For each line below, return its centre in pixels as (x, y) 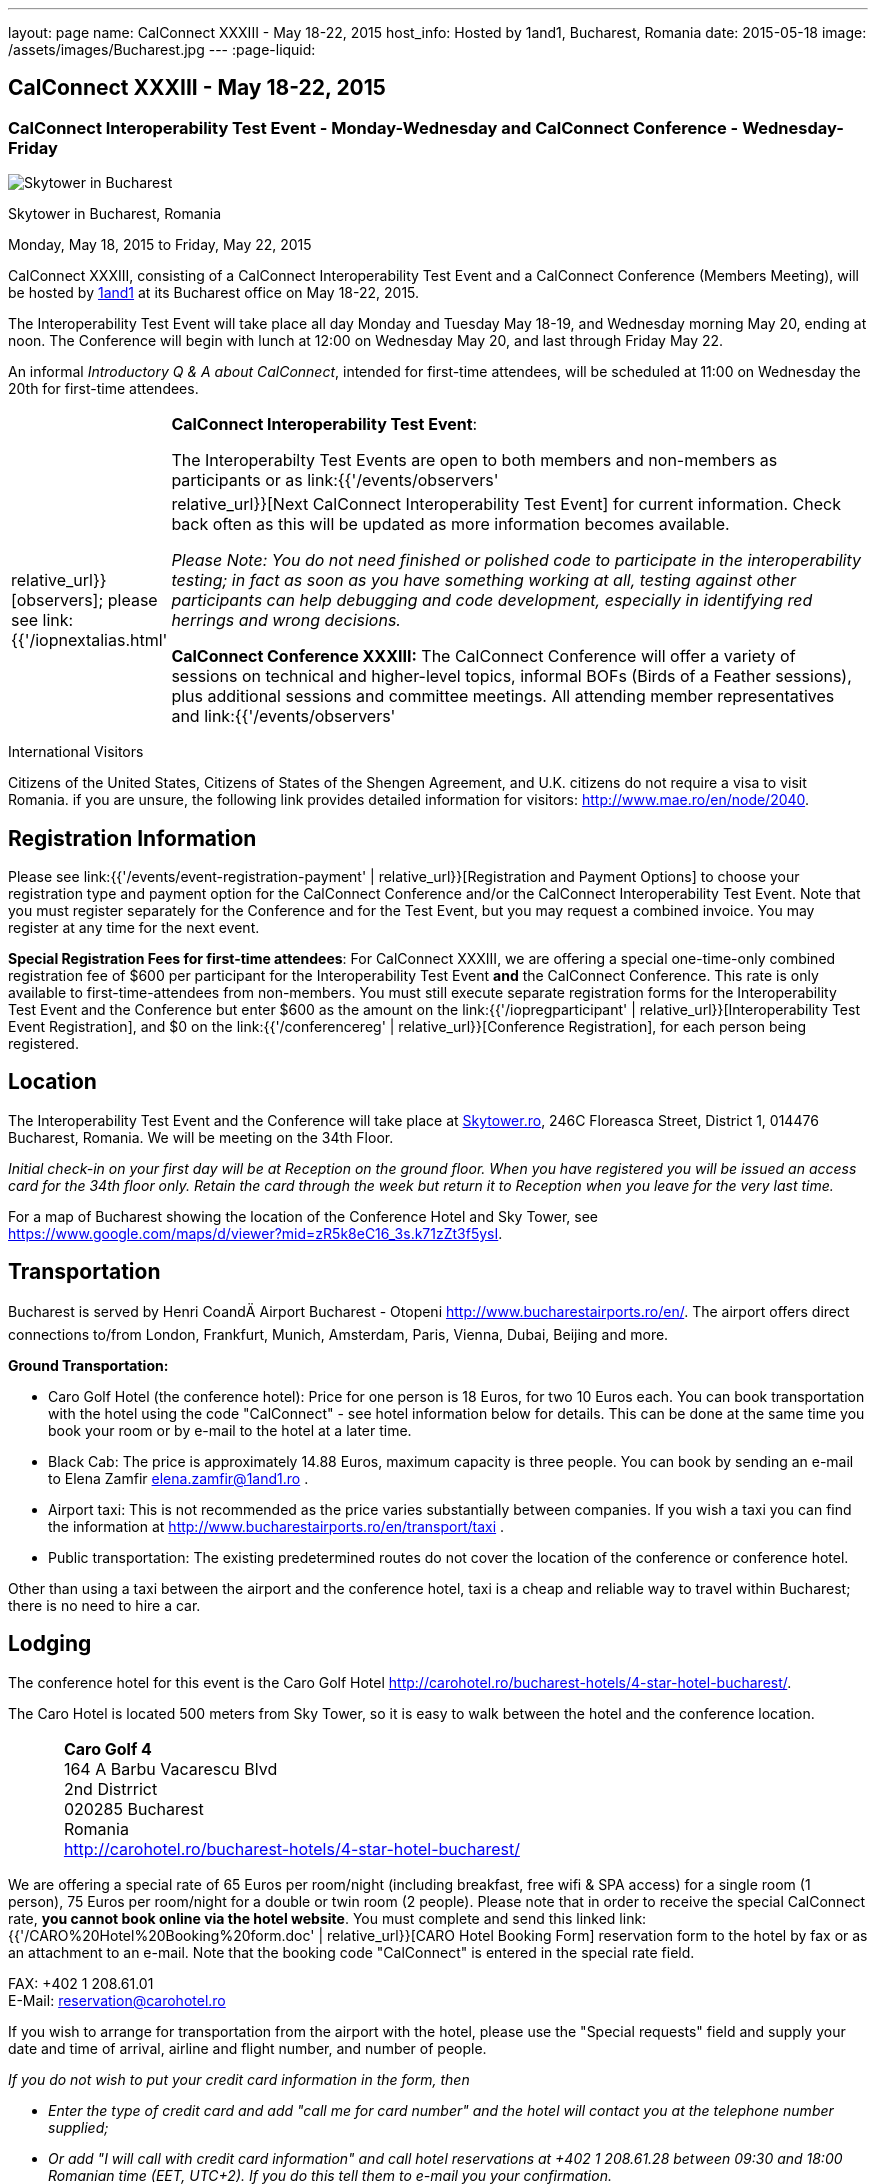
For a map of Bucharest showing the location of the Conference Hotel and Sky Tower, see (303, 1216)
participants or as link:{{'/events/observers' (335, 480)
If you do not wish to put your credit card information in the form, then (239, 2079)
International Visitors (76, 752)
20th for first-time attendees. (103, 389)
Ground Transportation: (88, 1365)
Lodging (50, 1644)
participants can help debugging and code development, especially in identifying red (492, 600)
